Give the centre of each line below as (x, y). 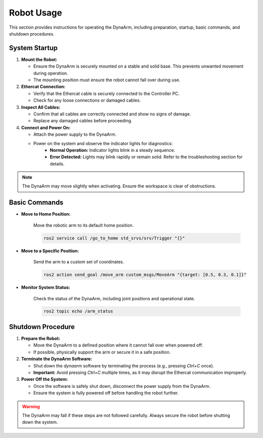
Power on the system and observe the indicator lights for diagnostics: (103, 143)
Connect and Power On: (46, 128)
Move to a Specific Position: (50, 251)
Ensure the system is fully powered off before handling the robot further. (106, 393)
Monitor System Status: (46, 288)
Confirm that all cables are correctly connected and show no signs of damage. (112, 114)
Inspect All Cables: (41, 107)
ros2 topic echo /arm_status (78, 311)
